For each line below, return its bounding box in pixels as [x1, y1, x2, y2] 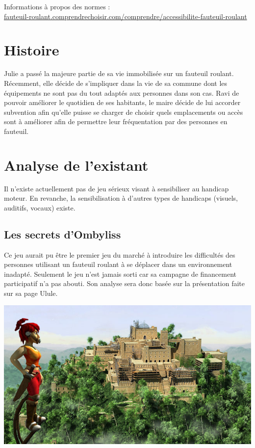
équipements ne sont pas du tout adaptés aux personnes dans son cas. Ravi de [4, 87, 239, 98]
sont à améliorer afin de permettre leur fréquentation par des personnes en [4, 116, 228, 127]
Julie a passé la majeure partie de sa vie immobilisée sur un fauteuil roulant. [4, 68, 234, 79]
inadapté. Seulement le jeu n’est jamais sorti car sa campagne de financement [4, 268, 237, 279]
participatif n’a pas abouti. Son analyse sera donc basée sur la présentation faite [4, 278, 245, 289]
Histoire [4, 40, 59, 60]
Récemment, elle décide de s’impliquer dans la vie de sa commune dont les [4, 78, 228, 88]
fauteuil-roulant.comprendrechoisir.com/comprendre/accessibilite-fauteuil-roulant [4, 11, 247, 21]
